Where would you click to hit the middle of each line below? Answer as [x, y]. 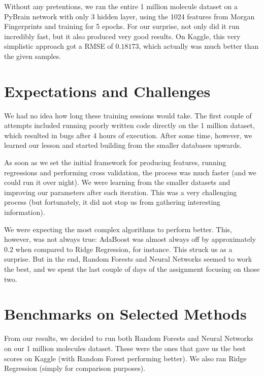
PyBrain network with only [46, 16]
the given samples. [33, 56]
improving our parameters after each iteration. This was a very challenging [121, 192]
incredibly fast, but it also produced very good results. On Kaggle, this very [122, 36]
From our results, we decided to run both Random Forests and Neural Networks [129, 338]
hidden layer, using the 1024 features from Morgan [176, 16]
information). [25, 212]
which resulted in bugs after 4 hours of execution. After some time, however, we [128, 135]
